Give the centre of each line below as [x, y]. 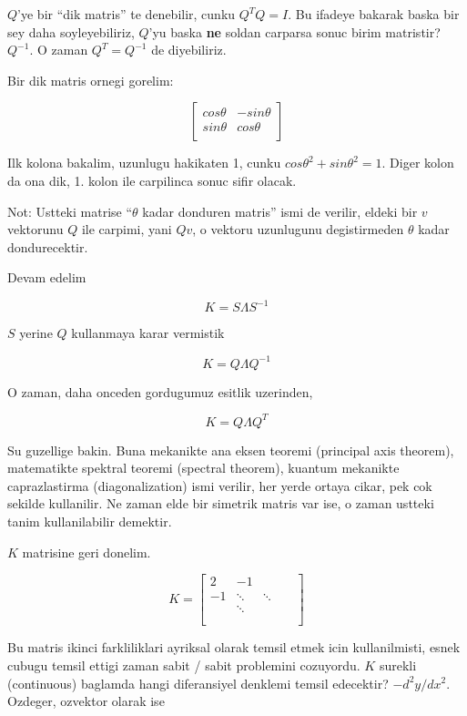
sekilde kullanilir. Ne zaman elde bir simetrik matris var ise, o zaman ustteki [221, 503]
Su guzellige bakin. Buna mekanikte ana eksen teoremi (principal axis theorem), [231, 450]
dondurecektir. [48, 246]
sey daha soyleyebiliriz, [71, 31]
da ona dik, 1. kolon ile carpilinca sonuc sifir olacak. [152, 180]
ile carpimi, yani [127, 229]
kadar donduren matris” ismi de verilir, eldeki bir [280, 211]
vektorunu [36, 229]
